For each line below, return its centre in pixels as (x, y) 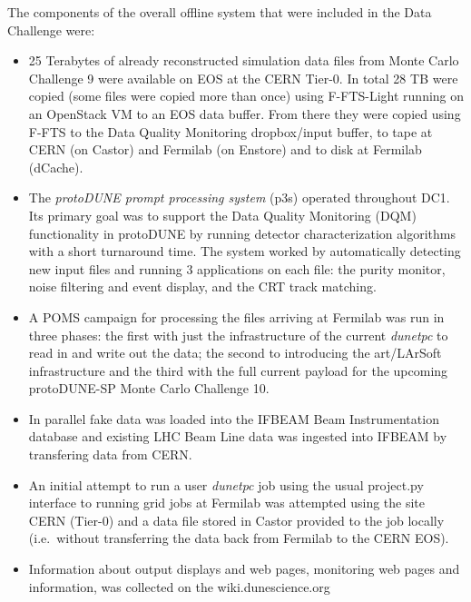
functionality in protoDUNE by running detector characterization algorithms (242, 233)
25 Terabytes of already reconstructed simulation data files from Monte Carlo (244, 60)
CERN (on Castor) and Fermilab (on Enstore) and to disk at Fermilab (225, 149)
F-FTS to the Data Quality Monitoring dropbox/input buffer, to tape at (231, 131)
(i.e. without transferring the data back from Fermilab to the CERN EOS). (239, 538)
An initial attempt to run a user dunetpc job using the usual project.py (226, 484)
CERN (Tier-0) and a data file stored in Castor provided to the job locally (236, 520)
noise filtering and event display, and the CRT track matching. (202, 286)
